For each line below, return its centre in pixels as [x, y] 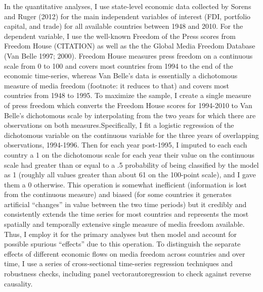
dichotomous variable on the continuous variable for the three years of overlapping [131, 135]
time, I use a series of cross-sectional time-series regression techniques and [119, 263]
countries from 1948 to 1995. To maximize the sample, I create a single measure [128, 95]
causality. [18, 283]
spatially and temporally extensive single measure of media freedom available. [124, 224]
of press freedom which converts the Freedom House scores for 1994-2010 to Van [128, 105]
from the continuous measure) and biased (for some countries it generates [118, 194]
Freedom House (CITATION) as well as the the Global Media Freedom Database [130, 46]
